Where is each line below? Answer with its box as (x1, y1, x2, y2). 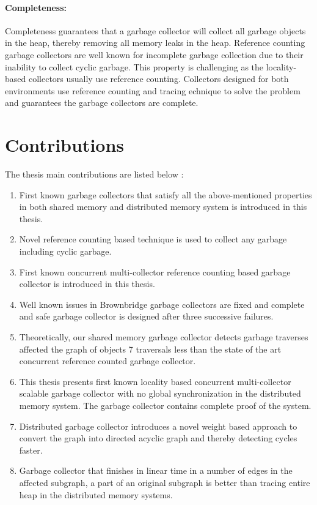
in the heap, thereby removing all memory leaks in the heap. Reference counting (5, 36, 305, 49)
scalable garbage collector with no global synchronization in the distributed (19, 387, 301, 400)
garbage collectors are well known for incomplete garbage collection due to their (5, 48, 304, 61)
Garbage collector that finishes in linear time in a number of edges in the (19, 464, 293, 477)
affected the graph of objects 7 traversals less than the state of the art (19, 342, 282, 355)
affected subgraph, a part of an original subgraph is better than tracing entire (19, 476, 310, 488)
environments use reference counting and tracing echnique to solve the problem (5, 84, 301, 97)
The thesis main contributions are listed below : (5, 168, 184, 181)
